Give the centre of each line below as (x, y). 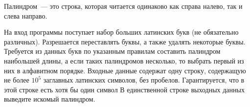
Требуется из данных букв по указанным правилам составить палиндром (112, 51)
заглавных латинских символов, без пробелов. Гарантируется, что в (144, 80)
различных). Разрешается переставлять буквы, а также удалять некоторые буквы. (125, 41)
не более (17, 80)
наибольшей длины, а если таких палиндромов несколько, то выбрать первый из (124, 60)
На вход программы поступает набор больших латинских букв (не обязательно (121, 32)
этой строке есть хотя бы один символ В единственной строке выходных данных (124, 89)
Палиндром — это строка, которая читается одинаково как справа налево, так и (123, 6)
